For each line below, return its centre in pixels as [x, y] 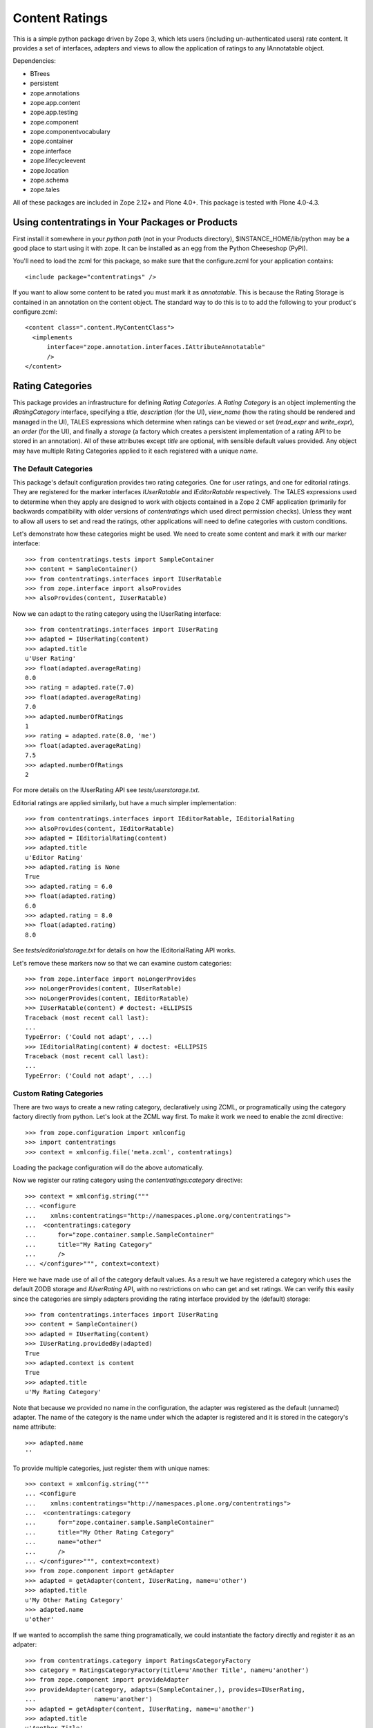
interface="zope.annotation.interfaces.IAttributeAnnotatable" [156, 347]
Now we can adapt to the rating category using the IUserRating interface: [117, 613]
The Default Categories [53, 469]
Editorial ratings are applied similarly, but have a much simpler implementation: [125, 802]
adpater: [25, 1644]
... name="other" [64, 1542]
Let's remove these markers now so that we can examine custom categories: [122, 963]
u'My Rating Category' [64, 1392]
